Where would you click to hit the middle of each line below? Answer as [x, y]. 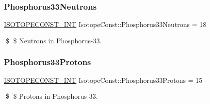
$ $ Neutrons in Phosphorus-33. [54, 40]
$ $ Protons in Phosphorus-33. [52, 96]
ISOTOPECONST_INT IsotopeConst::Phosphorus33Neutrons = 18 [105, 24]
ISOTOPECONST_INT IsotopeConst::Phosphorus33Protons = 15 [103, 80]
